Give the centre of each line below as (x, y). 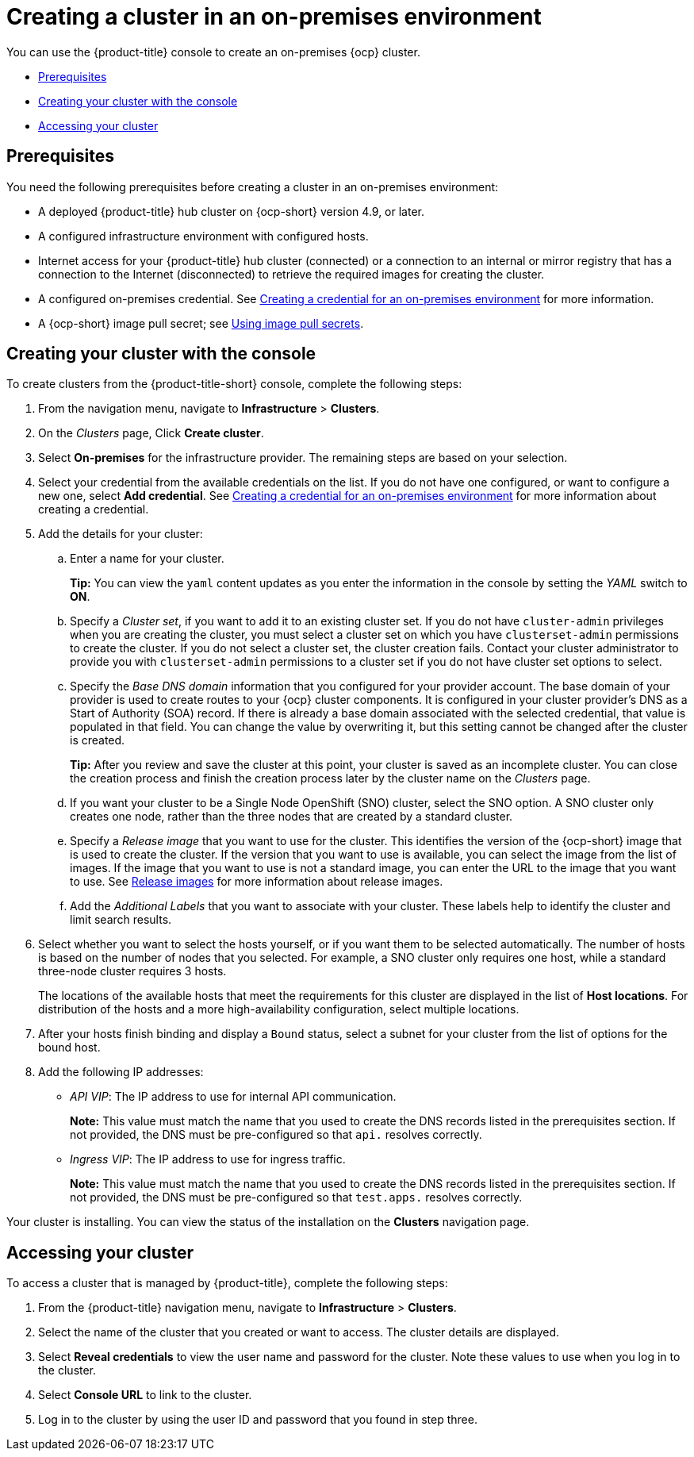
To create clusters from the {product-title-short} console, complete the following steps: (234, 384)
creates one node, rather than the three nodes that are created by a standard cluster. (291, 817)
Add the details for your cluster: (121, 534)
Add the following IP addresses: (121, 1072)
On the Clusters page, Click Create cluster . (151, 433)
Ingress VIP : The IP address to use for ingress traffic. (208, 1159)
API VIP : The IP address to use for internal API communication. (233, 1097)
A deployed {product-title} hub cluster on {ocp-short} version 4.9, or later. (231, 211)
